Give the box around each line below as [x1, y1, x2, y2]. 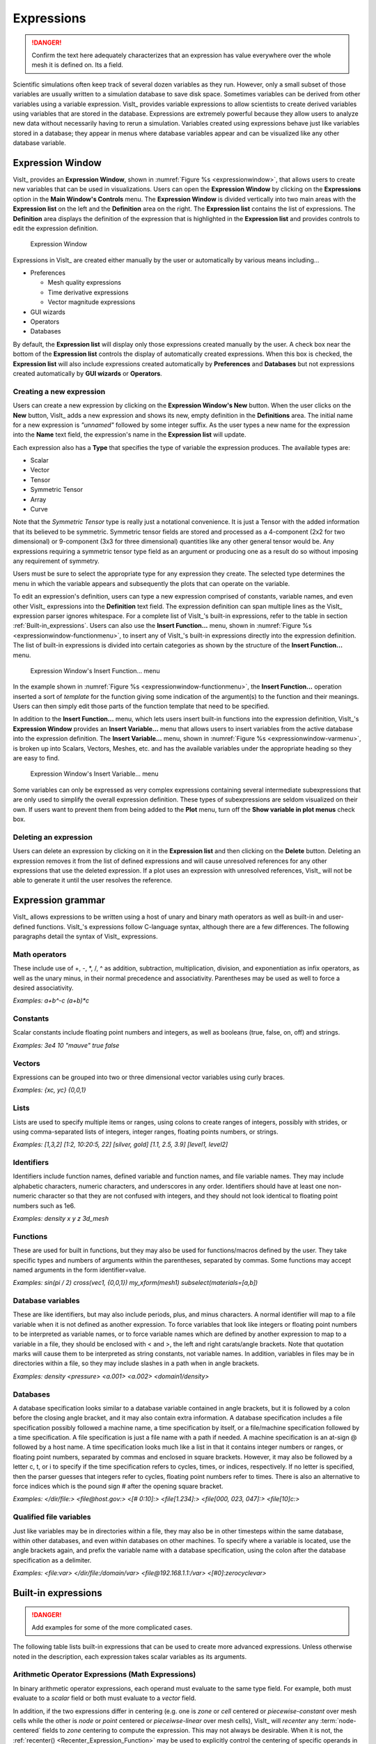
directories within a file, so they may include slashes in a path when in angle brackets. [13, 1359, 260, 1367]
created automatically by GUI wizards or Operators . [13, 370, 163, 377]
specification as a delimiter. [13, 1556, 92, 1564]
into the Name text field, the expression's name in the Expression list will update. [13, 430, 246, 439]
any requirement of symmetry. [13, 557, 100, 565]
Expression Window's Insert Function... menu [30, 666, 160, 675]
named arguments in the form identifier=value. [13, 1265, 146, 1274]
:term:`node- [320, 1717, 357, 1725]
